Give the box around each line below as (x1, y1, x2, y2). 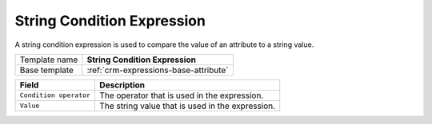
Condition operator (19, 91, 91, 99)
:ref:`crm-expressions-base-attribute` (86, 64, 229, 76)
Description (99, 79, 146, 91)
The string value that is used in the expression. (99, 100, 276, 111)
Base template (19, 64, 74, 76)
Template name (19, 54, 78, 65)
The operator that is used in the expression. (99, 90, 264, 101)
